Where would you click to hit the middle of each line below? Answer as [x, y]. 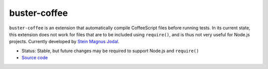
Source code [35, 58]
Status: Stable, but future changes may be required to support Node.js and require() [110, 51]
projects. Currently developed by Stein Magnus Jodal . [64, 42]
